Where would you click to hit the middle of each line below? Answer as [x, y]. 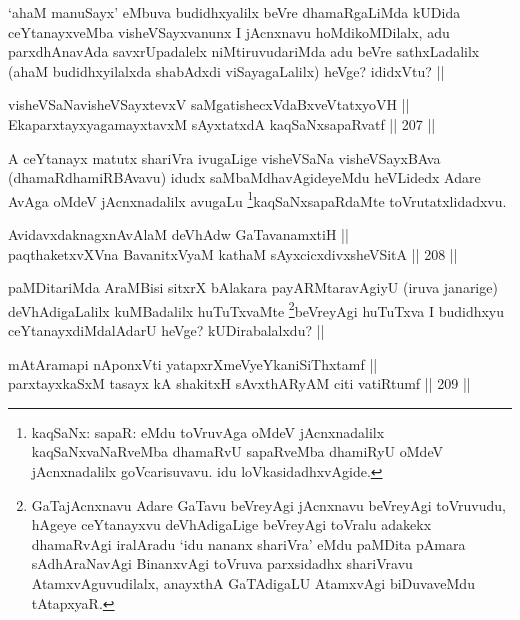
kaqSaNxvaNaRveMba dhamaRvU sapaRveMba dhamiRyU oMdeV [237, 451]
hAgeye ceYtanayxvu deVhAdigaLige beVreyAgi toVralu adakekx [231, 524]
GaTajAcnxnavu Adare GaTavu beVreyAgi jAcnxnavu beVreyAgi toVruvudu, [268, 504]
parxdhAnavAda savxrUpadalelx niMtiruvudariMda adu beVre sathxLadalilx [244, 51]
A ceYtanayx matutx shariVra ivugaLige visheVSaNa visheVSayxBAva [224, 157]
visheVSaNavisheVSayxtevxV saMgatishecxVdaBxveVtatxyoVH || [209, 104]
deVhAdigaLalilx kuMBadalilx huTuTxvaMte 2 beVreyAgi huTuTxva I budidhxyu [256, 309]
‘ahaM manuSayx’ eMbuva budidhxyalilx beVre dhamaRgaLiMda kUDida [234, 12]
